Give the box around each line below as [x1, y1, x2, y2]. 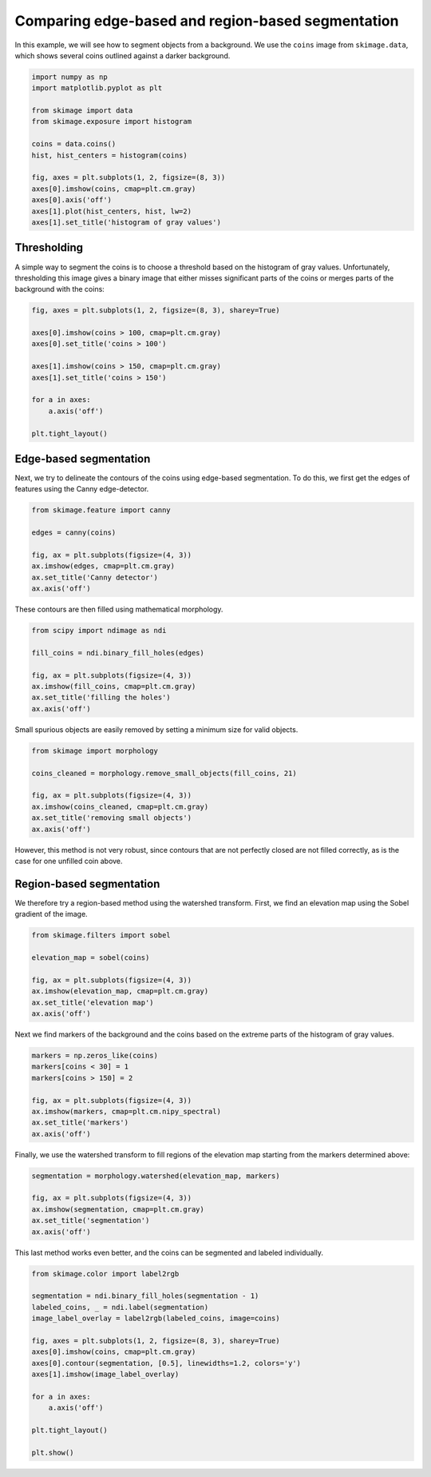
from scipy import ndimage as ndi [31, 626, 167, 635]
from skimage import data [31, 106, 133, 115]
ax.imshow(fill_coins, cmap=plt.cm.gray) [31, 682, 196, 691]
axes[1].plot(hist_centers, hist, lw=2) [31, 206, 192, 216]
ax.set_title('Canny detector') [31, 572, 159, 582]
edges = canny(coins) [31, 528, 117, 537]
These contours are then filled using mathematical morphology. [14, 604, 223, 615]
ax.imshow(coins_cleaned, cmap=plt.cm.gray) [31, 802, 209, 811]
